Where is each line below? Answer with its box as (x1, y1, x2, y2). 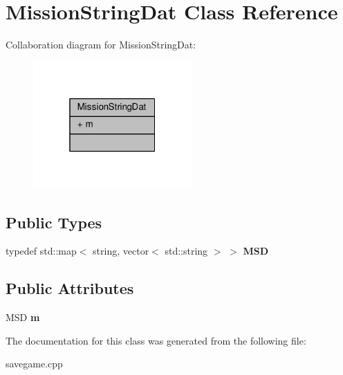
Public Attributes (6, 277, 134, 299)
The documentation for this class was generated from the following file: (6, 333, 306, 347)
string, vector (93, 244, 149, 258)
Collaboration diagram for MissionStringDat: (6, 37, 196, 52)
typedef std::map (6, 244, 77, 258)
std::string (165, 244, 208, 258)
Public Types (6, 211, 102, 232)
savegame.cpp (6, 356, 63, 371)
